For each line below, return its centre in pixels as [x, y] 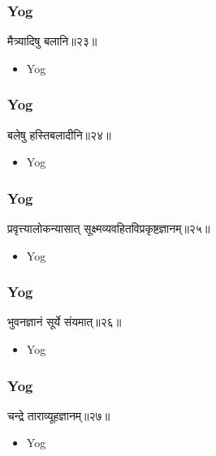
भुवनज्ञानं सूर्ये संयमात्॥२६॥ [65, 322]
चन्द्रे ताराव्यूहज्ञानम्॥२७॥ [59, 415]
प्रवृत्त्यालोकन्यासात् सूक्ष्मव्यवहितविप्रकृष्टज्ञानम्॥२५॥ [109, 228]
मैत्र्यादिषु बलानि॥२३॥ [52, 41]
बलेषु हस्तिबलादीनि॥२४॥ [59, 134]
